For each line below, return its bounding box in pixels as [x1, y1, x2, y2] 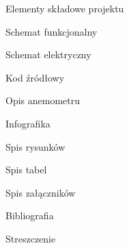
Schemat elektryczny [5, 47, 91, 62]
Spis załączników [5, 185, 76, 199]
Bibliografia [5, 208, 54, 223]
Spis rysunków [5, 139, 66, 153]
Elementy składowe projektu [5, 1, 124, 15]
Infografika [5, 116, 51, 130]
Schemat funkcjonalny [5, 24, 98, 38]
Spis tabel [5, 162, 47, 177]
